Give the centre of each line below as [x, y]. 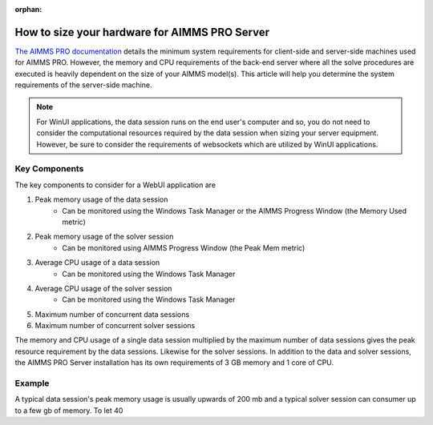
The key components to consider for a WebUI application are [115, 185]
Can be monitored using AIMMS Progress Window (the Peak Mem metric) [184, 247]
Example [32, 383]
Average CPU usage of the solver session [103, 288]
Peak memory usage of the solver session [104, 237]
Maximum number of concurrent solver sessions [115, 326]
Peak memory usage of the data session [101, 199]
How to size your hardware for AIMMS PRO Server [142, 32]
